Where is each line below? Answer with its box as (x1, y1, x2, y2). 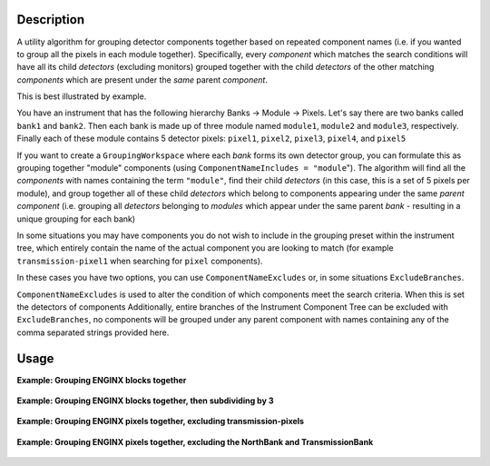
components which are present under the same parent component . (16, 74, 268, 85)
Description (16, 12, 85, 27)
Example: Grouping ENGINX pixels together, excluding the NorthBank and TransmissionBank (16, 436, 374, 447)
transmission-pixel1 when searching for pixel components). (16, 255, 263, 266)
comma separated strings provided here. (16, 327, 170, 338)
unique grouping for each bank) (16, 213, 136, 224)
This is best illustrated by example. (16, 91, 147, 102)
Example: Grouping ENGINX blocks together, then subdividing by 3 (16, 395, 274, 406)
